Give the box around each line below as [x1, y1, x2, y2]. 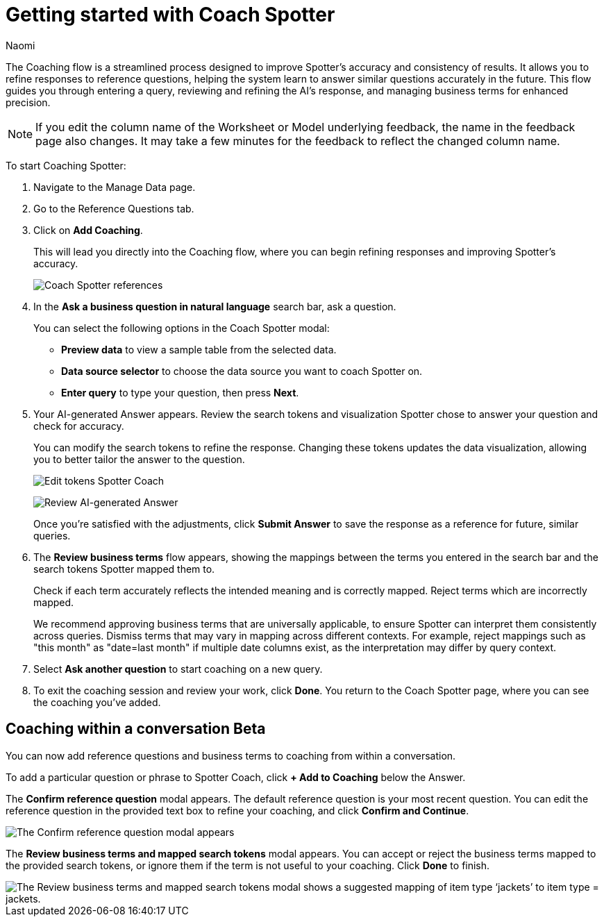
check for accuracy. [33, 419, 124, 432]
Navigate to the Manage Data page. [33, 181, 196, 193]
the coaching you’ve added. [33, 696, 161, 708]
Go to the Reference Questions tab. [33, 202, 194, 215]
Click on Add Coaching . [33, 224, 143, 236]
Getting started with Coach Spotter [6, 3, 335, 26]
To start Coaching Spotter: [6, 159, 126, 171]
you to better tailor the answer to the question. [33, 453, 245, 465]
